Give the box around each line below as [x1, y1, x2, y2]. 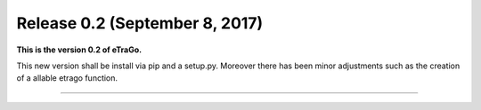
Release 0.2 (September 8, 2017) [16, 13, 264, 33]
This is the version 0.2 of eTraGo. [16, 44, 143, 55]
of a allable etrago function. [16, 73, 118, 83]
